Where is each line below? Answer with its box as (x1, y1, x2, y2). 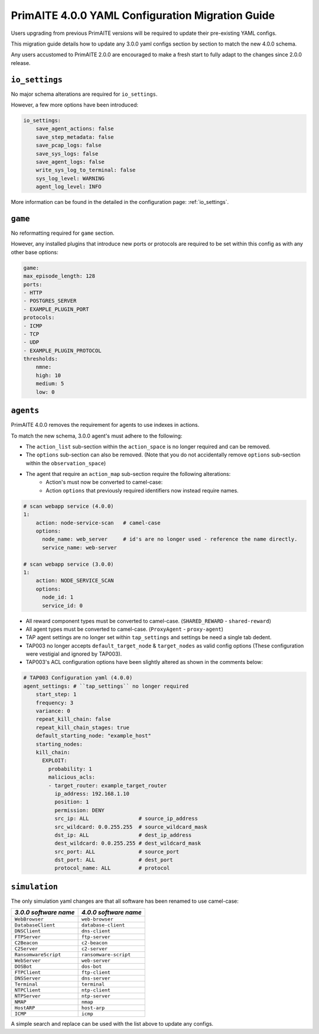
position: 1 (54, 799, 89, 805)
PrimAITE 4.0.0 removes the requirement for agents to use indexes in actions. (11, 422, 200, 429)
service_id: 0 (42, 602, 83, 609)
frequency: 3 (35, 699, 74, 706)
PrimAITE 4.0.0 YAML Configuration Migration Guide (11, 9, 275, 22)
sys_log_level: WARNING (35, 175, 105, 181)
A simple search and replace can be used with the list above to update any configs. (11, 1020, 214, 1027)
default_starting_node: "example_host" (35, 732, 152, 739)
